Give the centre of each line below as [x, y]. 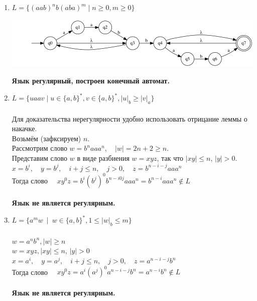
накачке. [24, 128]
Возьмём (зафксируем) [46, 138]
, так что [170, 158]
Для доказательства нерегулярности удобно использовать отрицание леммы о [130, 118]
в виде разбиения [103, 158]
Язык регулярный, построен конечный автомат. [91, 81]
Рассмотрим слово [39, 148]
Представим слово [40, 158]
